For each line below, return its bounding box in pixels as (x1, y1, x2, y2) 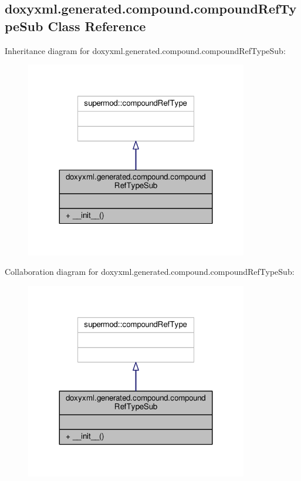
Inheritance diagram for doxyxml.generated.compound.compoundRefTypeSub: (5, 44, 286, 56)
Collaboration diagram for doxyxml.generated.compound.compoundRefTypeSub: (5, 265, 295, 278)
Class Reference (48, 16, 146, 35)
